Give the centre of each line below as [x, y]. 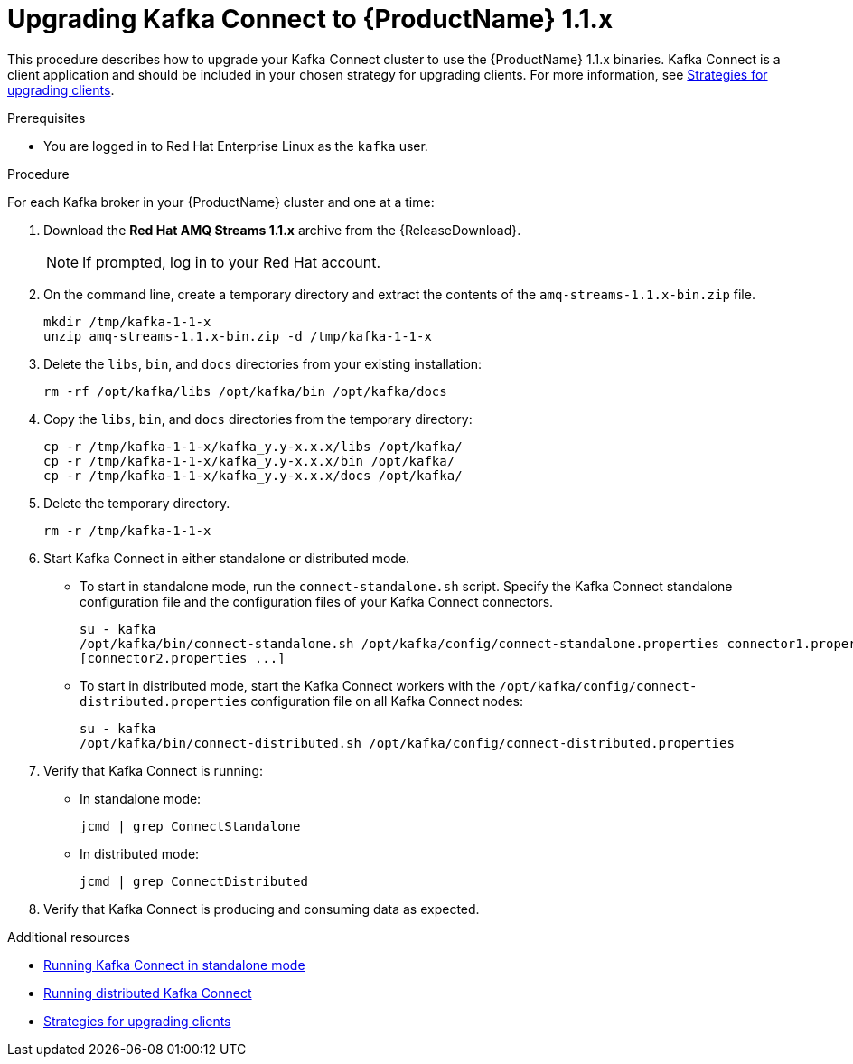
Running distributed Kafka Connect [148, 993]
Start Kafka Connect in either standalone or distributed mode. [227, 558]
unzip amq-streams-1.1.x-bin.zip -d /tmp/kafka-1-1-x [238, 336]
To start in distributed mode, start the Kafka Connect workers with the [288, 685]
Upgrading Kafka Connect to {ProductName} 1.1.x [310, 19]
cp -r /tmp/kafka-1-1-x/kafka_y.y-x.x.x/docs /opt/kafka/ [253, 475]
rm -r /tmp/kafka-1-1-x [127, 530]
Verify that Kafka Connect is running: [153, 770]
